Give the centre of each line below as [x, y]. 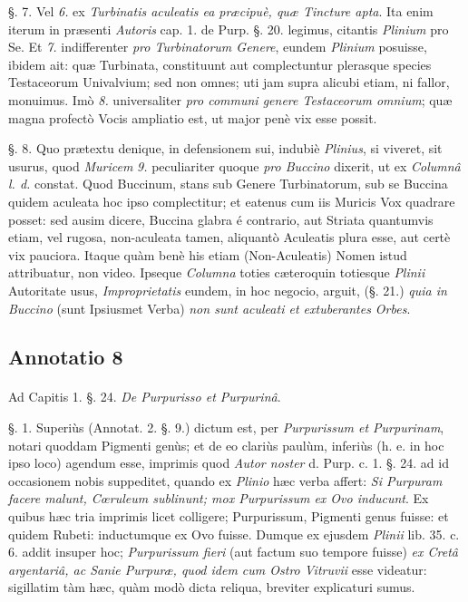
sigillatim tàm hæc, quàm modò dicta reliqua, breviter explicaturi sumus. [212, 587]
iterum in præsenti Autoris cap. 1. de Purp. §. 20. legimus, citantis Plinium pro [229, 29]
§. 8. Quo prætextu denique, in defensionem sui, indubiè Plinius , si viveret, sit [225, 148]
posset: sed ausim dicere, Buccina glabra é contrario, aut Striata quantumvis [221, 219]
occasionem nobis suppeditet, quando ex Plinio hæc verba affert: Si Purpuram [225, 480]
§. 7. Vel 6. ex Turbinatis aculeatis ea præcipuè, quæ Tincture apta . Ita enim [221, 11]
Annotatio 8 [66, 357]
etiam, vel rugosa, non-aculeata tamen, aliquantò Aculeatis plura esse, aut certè [229, 237]
